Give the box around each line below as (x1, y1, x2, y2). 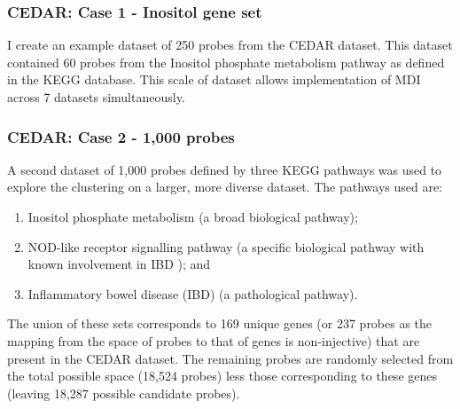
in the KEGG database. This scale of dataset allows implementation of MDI (7, 70, 421, 89)
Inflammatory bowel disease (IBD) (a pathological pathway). (27, 284, 358, 303)
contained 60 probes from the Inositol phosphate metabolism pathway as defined (7, 52, 445, 71)
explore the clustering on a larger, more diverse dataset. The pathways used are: (7, 177, 443, 196)
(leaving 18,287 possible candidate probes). (7, 383, 240, 402)
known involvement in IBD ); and (27, 255, 211, 273)
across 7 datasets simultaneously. (7, 88, 185, 106)
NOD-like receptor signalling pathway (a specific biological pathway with (27, 237, 425, 256)
